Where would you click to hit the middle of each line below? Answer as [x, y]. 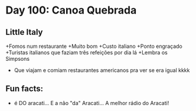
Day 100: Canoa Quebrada [71, 10]
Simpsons [18, 59]
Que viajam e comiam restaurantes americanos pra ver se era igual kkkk [102, 70]
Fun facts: [24, 89]
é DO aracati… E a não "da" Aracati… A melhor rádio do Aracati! [92, 103]
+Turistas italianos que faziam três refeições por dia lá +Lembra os [86, 53]
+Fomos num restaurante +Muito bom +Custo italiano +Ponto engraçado [94, 46]
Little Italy [24, 32]
